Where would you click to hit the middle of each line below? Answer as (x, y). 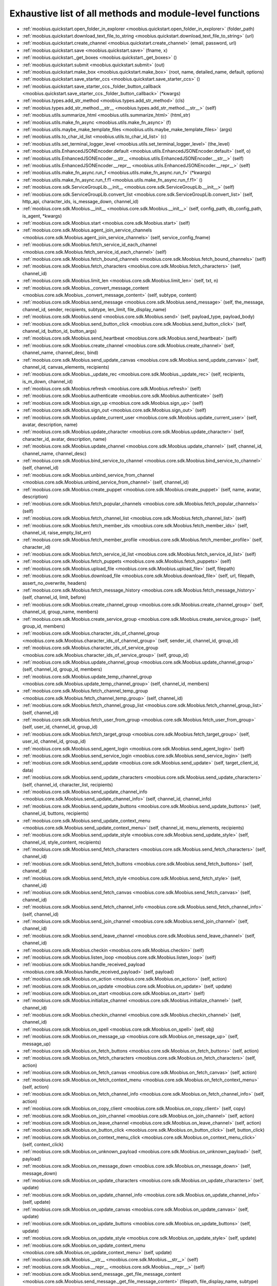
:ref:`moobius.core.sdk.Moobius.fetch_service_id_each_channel (90, 245)
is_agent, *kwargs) (42, 216)
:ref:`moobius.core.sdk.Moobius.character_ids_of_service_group (90, 648)
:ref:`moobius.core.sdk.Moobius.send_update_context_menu (86, 820)
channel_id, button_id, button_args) (60, 331)
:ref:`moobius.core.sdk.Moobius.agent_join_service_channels (87, 230)
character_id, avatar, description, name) (64, 439)
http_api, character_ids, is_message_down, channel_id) (80, 201)
